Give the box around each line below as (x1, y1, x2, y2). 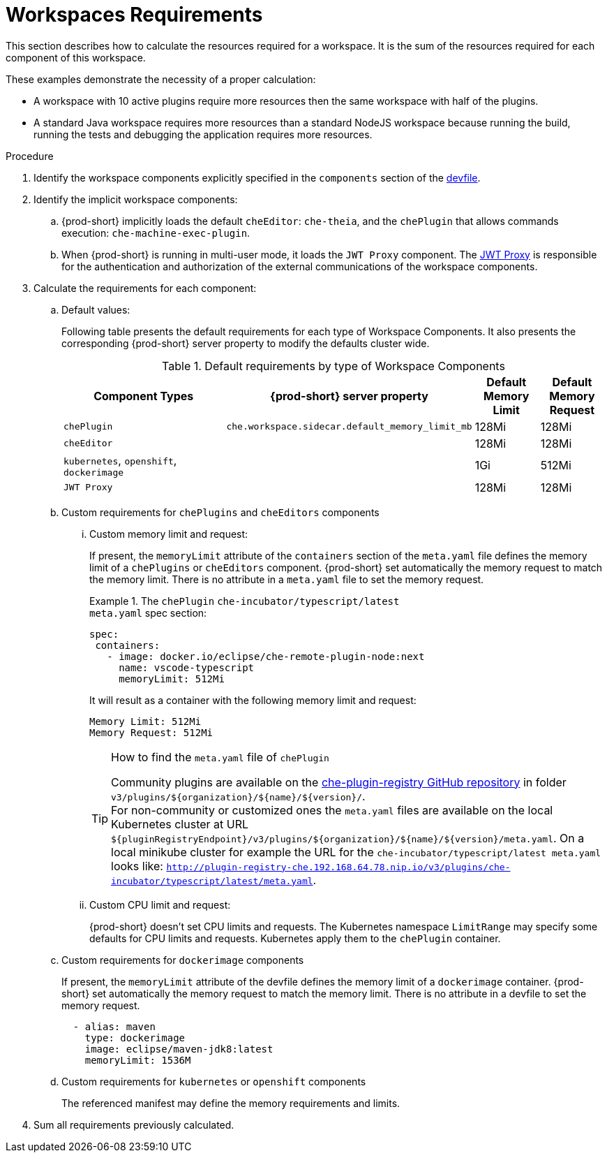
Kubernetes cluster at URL (111, 816, 249, 831)
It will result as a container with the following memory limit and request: (89, 694, 417, 706)
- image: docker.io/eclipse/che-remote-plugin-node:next (107, 650, 425, 662)
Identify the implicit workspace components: (33, 193, 238, 205)
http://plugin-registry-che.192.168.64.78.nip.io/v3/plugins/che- (166, 861, 511, 872)
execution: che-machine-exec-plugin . (61, 226, 250, 239)
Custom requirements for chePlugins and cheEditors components (61, 506, 380, 518)
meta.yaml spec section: (89, 606, 207, 619)
